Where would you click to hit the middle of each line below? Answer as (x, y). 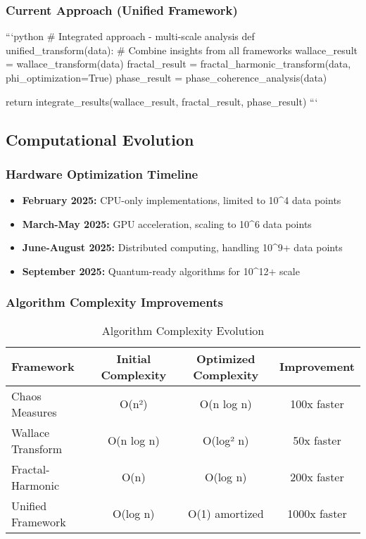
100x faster (317, 404)
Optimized (226, 358)
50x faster (317, 440)
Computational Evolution (100, 139)
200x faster (317, 477)
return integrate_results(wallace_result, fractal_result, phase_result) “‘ (162, 101)
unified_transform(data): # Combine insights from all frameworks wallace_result (182, 50)
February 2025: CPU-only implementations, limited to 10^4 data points (182, 200)
